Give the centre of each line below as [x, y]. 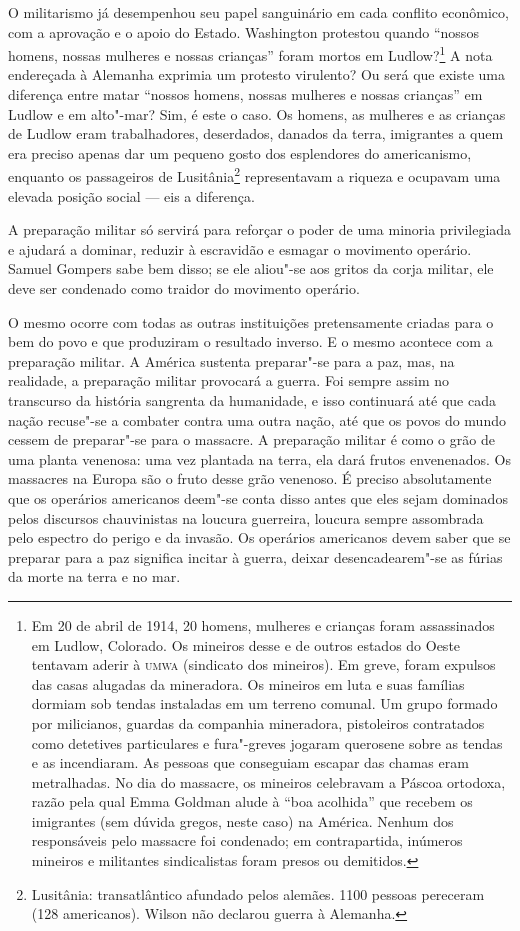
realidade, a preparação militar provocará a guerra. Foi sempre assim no [228, 380]
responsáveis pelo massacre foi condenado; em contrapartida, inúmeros [247, 840]
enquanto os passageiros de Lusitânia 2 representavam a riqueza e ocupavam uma [254, 175]
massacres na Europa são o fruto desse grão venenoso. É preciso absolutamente [250, 478]
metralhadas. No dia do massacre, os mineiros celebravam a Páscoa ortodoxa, [268, 781]
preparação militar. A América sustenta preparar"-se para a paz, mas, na [231, 360]
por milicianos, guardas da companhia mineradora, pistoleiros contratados [258, 722]
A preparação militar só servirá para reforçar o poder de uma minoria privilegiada [260, 229]
